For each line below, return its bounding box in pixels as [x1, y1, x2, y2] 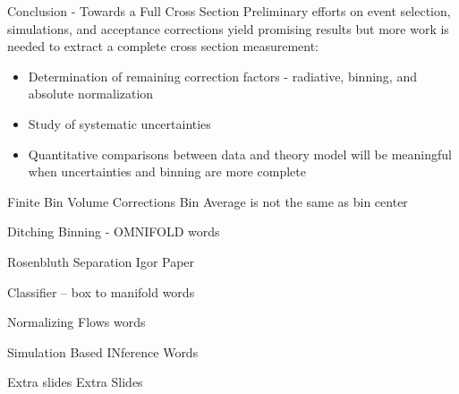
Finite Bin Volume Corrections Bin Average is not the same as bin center [7, 192, 408, 210]
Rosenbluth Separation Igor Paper [7, 252, 195, 270]
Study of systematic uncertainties [28, 114, 211, 133]
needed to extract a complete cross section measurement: [7, 37, 319, 56]
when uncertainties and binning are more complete [28, 162, 306, 181]
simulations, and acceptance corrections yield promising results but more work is [7, 19, 449, 38]
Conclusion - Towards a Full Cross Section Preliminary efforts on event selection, [7, 2, 451, 20]
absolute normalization [28, 84, 154, 103]
